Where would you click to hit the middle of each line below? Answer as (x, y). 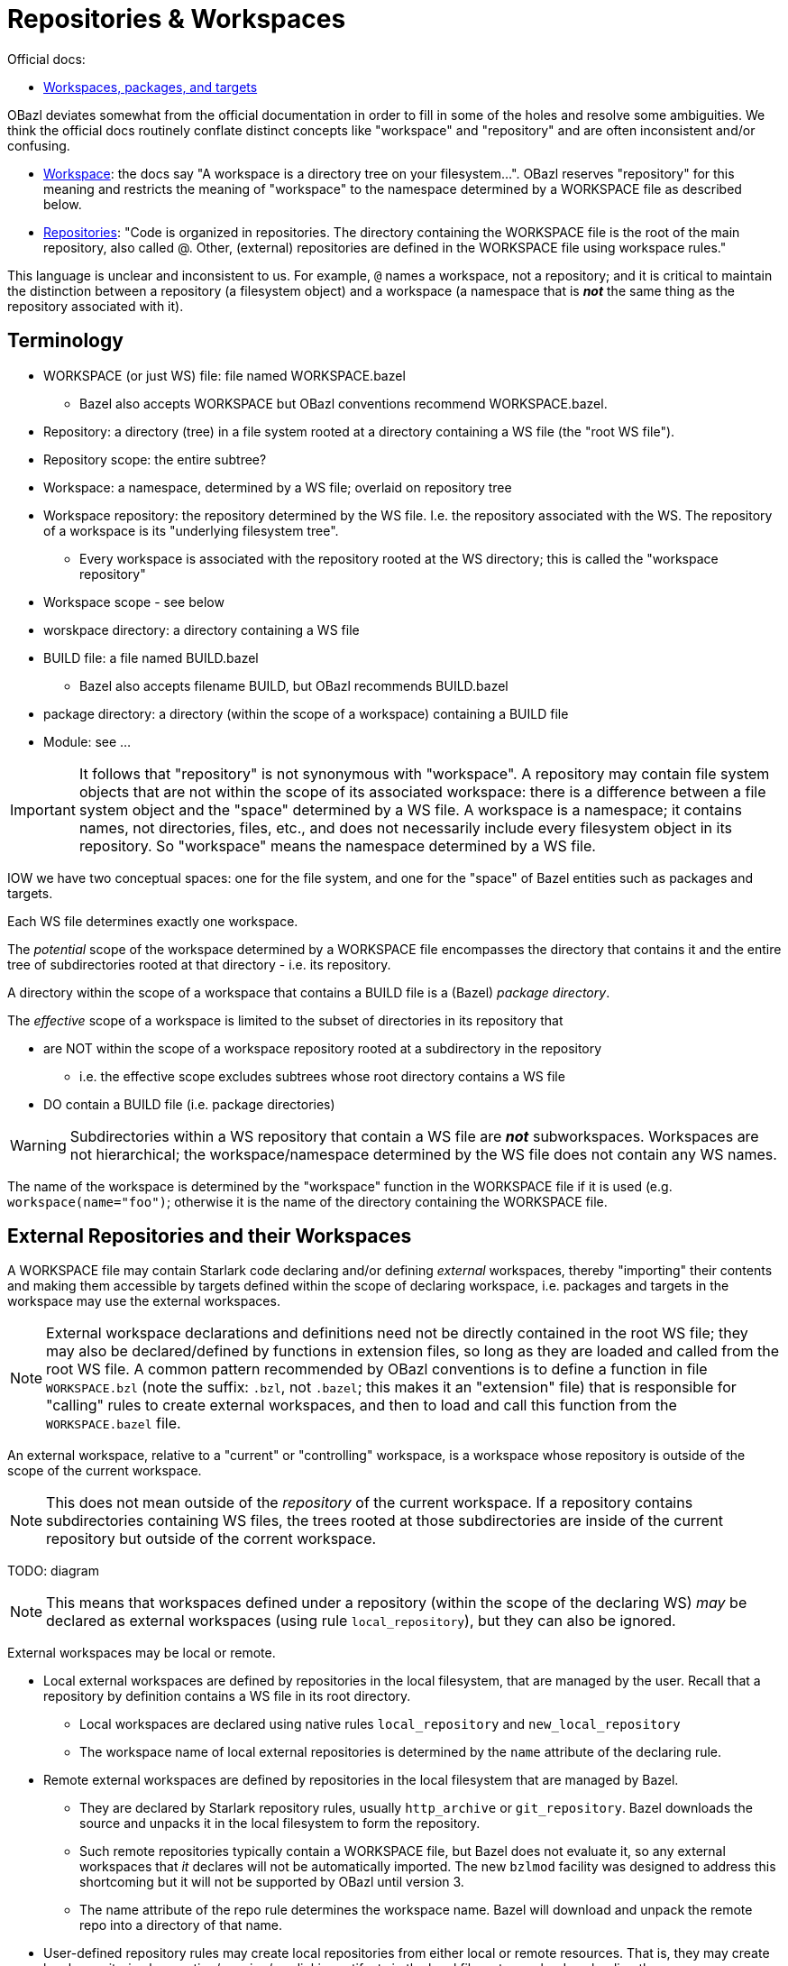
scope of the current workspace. (105, 1471)
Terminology (65, 341)
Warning (38, 1145)
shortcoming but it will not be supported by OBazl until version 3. (272, 1882)
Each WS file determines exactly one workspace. (153, 921)
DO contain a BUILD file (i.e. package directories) (189, 1104)
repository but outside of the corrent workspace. (211, 1539)
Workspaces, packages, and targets (151, 87)
